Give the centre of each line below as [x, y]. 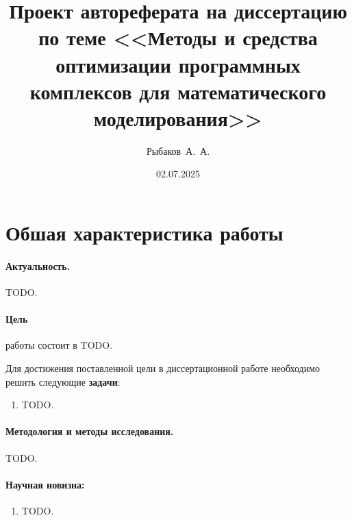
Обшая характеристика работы [144, 233]
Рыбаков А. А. [178, 150]
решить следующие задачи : [63, 381]
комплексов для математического [178, 91]
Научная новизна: [45, 484]
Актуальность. [38, 265]
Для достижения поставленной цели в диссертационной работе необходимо [163, 368]
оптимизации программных [178, 64]
